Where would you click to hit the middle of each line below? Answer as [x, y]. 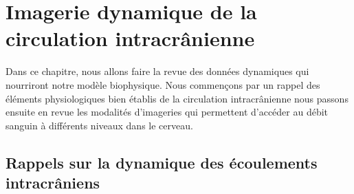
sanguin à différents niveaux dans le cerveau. [99, 125]
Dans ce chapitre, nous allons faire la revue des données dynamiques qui [157, 71]
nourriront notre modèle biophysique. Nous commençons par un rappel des [163, 84]
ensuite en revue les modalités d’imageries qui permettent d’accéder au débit [167, 112]
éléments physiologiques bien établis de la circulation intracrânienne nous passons [177, 98]
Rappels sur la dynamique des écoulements [162, 162]
